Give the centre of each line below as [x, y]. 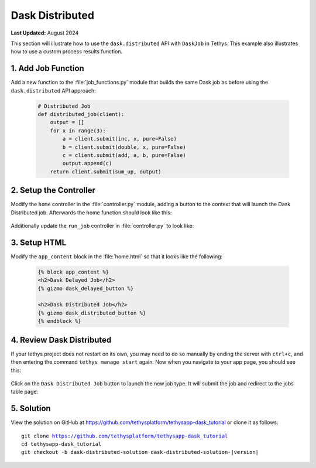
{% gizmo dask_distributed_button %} [92, 313]
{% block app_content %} [73, 272]
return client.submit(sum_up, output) [106, 172]
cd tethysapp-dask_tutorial [61, 444]
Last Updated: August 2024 [45, 33]
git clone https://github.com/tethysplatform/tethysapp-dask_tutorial [125, 436]
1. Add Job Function [47, 68]
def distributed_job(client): [81, 114]
